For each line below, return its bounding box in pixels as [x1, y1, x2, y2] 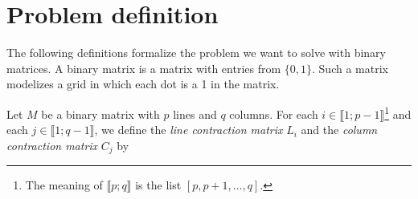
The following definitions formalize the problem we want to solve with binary [6, 44, 386, 61]
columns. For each [229, 105, 318, 122]
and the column [301, 121, 378, 138]
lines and [173, 105, 217, 122]
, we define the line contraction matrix [94, 121, 283, 138]
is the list [135, 177, 182, 193]
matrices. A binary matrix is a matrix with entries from [6, 59, 281, 76]
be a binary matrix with [41, 105, 160, 122]
